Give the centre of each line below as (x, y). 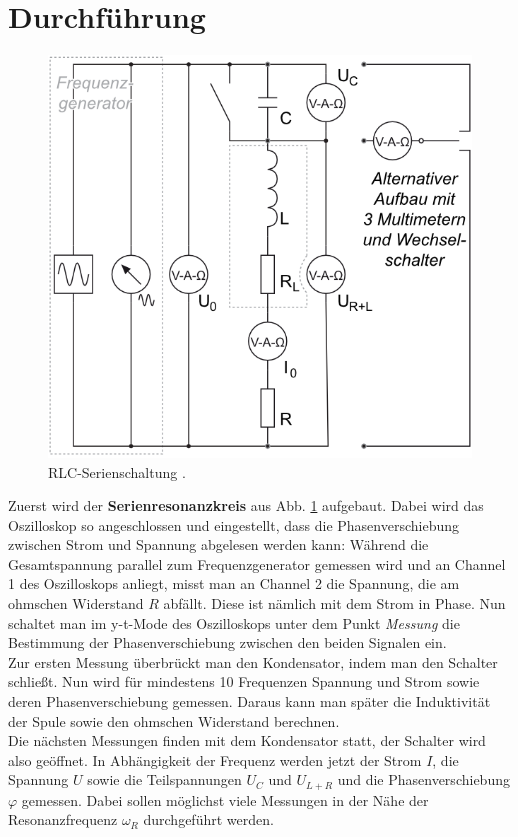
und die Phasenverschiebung (423, 779)
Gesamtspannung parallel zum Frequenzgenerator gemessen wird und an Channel (257, 563)
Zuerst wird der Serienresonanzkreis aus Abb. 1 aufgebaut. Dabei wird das (246, 505)
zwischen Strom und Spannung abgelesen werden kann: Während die (218, 544)
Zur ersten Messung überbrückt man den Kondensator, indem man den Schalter (253, 661)
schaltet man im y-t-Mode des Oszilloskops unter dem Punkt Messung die (234, 622)
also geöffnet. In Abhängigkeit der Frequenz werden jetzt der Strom (215, 759)
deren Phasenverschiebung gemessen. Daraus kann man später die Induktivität (249, 701)
